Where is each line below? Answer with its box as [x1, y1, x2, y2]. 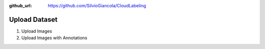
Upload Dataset [9, 15, 58, 24]
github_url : [9, 3, 32, 8]
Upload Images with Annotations [21, 35, 88, 41]
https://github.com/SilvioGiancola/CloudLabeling [48, 3, 147, 8]
